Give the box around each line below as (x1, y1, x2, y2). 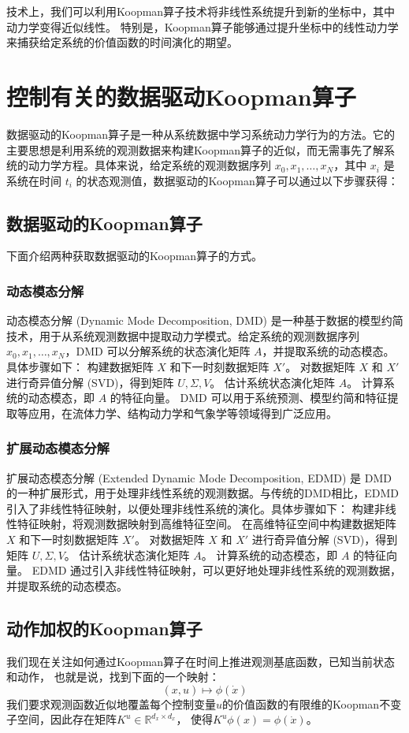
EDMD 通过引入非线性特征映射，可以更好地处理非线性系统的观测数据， (32, 562, 402, 579)
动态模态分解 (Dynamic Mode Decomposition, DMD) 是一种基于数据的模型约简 (6, 312, 403, 329)
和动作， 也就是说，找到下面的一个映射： (6, 668, 220, 685)
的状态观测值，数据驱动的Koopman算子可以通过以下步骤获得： (76, 172, 399, 188)
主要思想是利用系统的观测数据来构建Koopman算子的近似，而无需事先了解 (6, 141, 385, 158)
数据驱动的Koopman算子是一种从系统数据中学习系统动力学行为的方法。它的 (6, 125, 396, 142)
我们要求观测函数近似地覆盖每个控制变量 (6, 695, 216, 712)
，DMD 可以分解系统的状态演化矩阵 (65, 343, 251, 359)
